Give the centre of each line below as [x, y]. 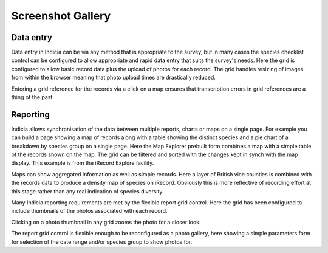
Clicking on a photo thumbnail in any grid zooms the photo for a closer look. [106, 222]
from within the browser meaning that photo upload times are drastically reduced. [113, 78]
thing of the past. [33, 97]
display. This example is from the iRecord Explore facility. [83, 163]
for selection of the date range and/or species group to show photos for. [102, 242]
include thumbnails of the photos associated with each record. [89, 211]
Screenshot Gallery [61, 16]
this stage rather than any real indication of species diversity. [87, 191]
